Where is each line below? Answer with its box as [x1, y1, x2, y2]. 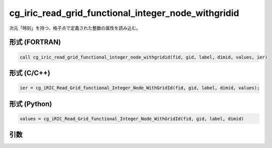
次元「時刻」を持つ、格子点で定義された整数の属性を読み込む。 [9, 25, 141, 31]
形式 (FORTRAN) [9, 38, 61, 46]
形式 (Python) [9, 99, 52, 108]
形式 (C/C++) [9, 68, 50, 77]
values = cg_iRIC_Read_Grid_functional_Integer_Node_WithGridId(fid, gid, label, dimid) [19, 115, 244, 121]
